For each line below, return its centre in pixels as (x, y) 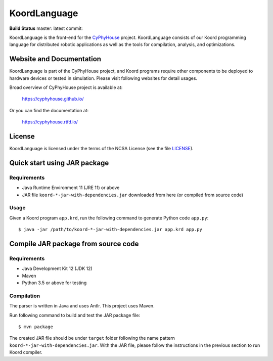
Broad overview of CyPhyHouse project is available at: (66, 87)
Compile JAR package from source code (74, 243)
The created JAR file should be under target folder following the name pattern (92, 338)
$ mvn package (36, 327)
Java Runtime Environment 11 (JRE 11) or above (71, 188)
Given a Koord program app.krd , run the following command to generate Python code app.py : (109, 218)
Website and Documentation (55, 59)
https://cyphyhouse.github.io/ (53, 99)
